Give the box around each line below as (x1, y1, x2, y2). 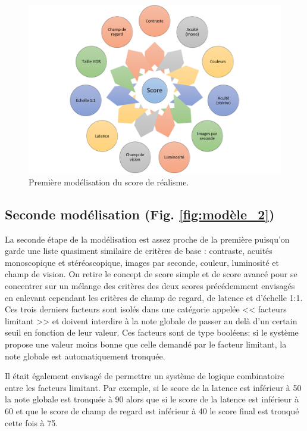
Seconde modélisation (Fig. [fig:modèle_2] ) (5, 204, 275, 223)
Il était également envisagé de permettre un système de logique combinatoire (5, 370, 284, 382)
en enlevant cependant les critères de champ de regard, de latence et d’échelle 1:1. (5, 291, 303, 303)
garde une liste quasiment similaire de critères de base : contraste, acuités (5, 244, 272, 257)
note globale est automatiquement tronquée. (5, 349, 165, 362)
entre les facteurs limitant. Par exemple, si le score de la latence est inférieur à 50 (5, 381, 302, 393)
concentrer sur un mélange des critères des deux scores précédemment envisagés (5, 279, 295, 292)
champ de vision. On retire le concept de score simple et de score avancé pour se (5, 268, 297, 280)
